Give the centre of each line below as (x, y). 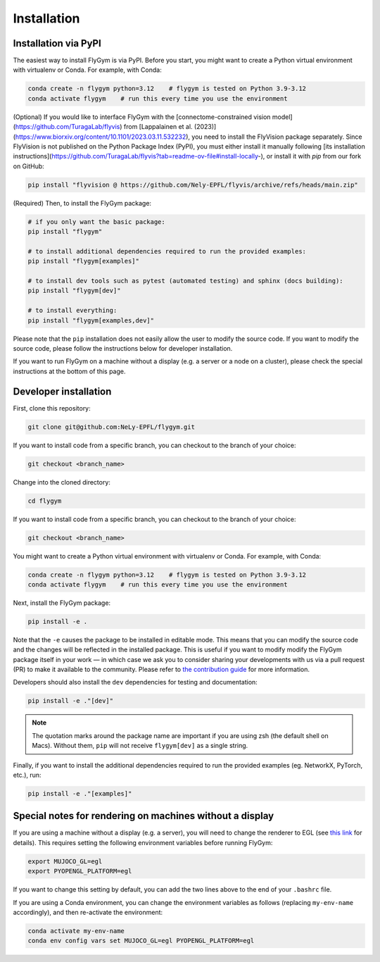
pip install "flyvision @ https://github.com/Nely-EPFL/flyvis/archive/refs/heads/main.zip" (193, 185)
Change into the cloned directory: (62, 482)
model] (282, 117)
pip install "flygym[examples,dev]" (91, 320)
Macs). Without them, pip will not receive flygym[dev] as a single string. (140, 746)
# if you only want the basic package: (96, 221)
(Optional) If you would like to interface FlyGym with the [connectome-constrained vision (142, 117)
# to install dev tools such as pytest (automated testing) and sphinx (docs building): (186, 281)
